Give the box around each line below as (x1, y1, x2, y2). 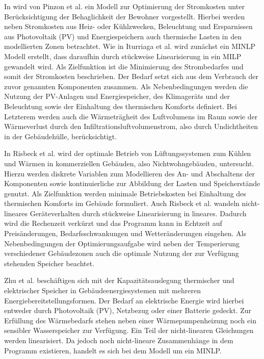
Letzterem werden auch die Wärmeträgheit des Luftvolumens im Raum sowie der (4, 111, 258, 121)
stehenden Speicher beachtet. (4, 258, 95, 268)
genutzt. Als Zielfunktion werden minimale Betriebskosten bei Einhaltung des (4, 188, 246, 198)
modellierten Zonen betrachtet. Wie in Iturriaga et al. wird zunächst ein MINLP (4, 41, 256, 52)
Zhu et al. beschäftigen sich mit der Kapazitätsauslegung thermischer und (4, 275, 234, 286)
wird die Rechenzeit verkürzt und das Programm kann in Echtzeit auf (4, 218, 222, 228)
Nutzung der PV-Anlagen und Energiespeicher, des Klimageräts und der (4, 91, 230, 101)
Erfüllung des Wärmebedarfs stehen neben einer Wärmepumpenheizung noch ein (4, 315, 256, 325)
